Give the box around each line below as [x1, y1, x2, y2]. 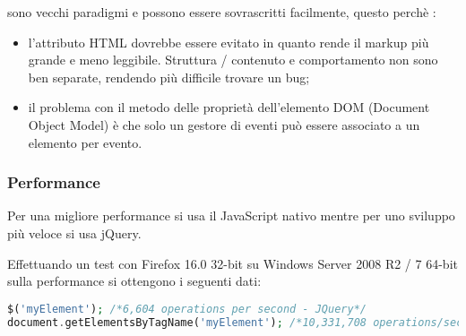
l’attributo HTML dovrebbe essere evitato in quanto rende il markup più [28, 32, 429, 51]
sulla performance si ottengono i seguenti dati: [7, 271, 262, 290]
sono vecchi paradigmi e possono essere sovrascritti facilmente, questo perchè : [7, 3, 436, 21]
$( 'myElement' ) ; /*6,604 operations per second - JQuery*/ [7, 302, 367, 315]
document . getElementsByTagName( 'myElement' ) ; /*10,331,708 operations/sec [7, 315, 463, 329]
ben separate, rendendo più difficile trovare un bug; [28, 67, 310, 86]
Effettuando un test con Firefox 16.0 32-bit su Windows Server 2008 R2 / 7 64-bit [7, 254, 458, 272]
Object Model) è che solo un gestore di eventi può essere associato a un [28, 115, 420, 134]
